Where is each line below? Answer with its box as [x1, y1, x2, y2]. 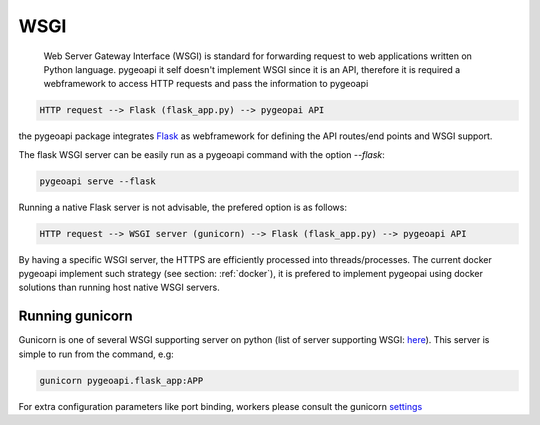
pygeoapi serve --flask [39, 175, 157, 187]
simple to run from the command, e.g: [18, 348, 174, 360]
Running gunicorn [18, 308, 134, 325]
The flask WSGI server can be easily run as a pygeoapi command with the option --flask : [18, 148, 385, 160]
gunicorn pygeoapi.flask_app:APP [39, 375, 204, 386]
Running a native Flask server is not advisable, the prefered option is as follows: [18, 201, 347, 213]
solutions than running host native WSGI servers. [18, 281, 220, 294]
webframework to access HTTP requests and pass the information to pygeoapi [43, 78, 369, 90]
